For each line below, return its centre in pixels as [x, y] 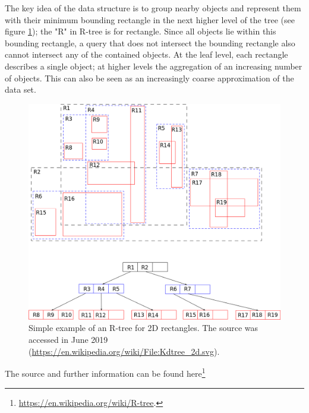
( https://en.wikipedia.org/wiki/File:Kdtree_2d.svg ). [124, 351]
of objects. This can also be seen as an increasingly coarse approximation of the [149, 78]
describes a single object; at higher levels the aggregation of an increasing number [154, 66]
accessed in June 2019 [68, 340]
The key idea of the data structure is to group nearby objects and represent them [153, 8]
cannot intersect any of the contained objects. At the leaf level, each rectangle [146, 54]
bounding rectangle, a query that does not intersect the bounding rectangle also [150, 42]
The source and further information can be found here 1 [105, 372]
